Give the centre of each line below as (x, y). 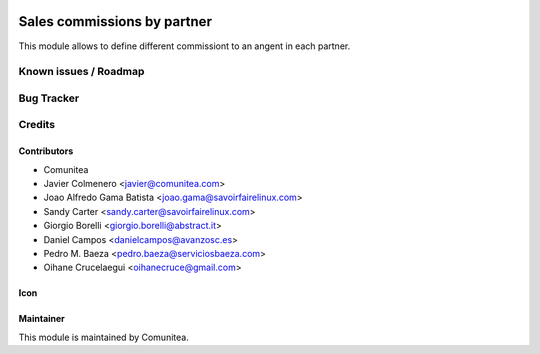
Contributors (46, 151)
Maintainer (41, 319)
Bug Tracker (49, 98)
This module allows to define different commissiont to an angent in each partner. (184, 46)
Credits (36, 125)
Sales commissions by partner (115, 21)
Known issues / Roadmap (81, 72)
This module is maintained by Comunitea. (103, 337)
